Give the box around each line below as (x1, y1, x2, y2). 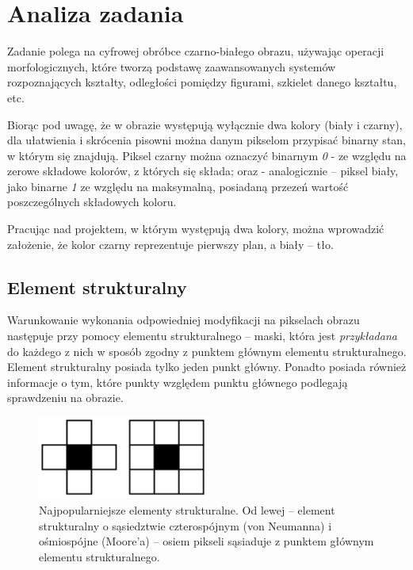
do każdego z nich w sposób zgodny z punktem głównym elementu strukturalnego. (7, 342, 407, 359)
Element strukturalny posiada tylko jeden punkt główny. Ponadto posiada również (7, 358, 407, 375)
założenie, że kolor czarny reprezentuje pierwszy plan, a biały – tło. (7, 235, 334, 252)
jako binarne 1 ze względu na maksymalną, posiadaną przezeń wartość (7, 178, 349, 194)
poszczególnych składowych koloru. (7, 193, 177, 210)
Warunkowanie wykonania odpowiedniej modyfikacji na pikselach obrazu (7, 312, 360, 328)
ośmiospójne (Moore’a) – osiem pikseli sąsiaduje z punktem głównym (39, 533, 374, 549)
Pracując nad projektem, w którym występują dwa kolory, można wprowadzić (7, 220, 384, 237)
